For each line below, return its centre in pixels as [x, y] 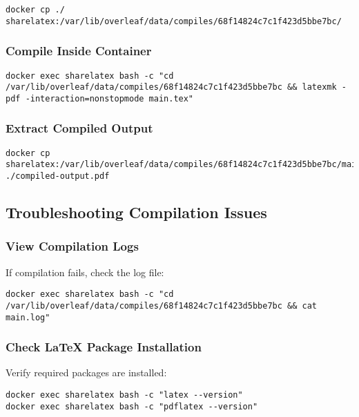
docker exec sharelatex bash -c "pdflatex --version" [132, 406]
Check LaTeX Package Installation [104, 347]
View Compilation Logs [72, 246]
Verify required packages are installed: [86, 372]
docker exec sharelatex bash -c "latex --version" [124, 395]
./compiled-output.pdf [58, 176]
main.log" [28, 317]
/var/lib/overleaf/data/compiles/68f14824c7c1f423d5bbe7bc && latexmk [171, 87]
